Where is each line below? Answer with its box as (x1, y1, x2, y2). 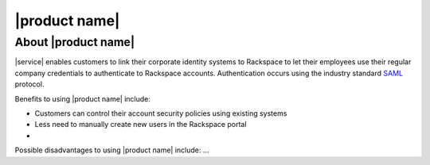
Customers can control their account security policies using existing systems (34, 108, 287, 118)
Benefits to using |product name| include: (14, 94, 151, 103)
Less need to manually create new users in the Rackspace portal (34, 120, 247, 129)
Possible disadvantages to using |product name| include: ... (14, 145, 209, 155)
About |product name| (14, 35, 135, 49)
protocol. (14, 79, 45, 89)
